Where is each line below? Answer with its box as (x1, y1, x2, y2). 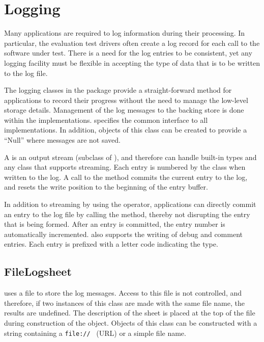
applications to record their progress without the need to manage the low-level (4, 94, 248, 105)
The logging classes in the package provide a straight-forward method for (4, 85, 232, 95)
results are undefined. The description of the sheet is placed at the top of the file (4, 307, 255, 318)
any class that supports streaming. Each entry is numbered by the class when (4, 162, 246, 172)
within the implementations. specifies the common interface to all (4, 114, 208, 125)
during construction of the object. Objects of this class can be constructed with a (4, 317, 257, 328)
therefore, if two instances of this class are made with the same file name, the (4, 297, 245, 308)
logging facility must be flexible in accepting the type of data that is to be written (4, 57, 260, 68)
